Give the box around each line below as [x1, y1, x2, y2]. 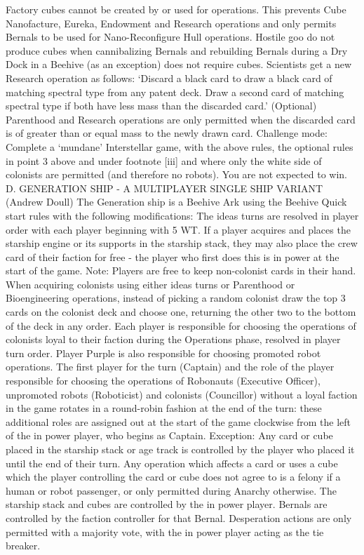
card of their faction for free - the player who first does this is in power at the [6, 249, 339, 264]
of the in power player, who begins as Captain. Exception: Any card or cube [6, 428, 333, 443]
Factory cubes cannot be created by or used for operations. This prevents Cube [6, 2, 346, 16]
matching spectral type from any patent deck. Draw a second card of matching [6, 84, 344, 99]
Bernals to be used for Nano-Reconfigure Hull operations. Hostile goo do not [6, 29, 335, 44]
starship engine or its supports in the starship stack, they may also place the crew [6, 236, 358, 250]
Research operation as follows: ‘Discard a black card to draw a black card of [6, 70, 332, 85]
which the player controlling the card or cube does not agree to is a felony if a [6, 469, 341, 484]
